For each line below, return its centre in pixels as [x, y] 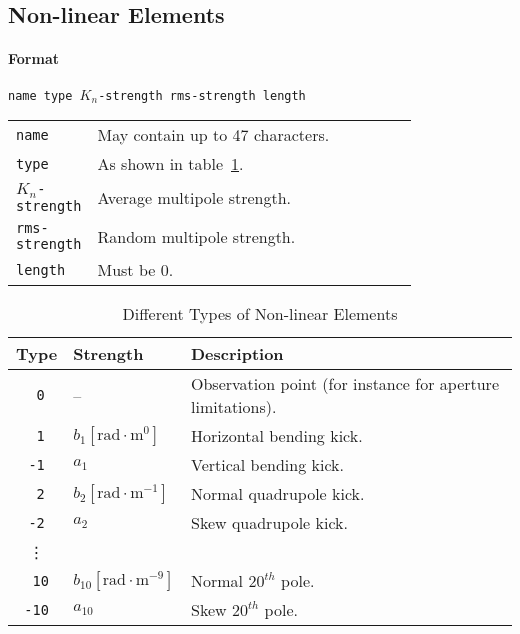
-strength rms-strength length [202, 95]
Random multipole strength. [196, 236]
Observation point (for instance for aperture [345, 384]
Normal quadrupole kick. [278, 494]
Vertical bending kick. [267, 465]
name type [40, 95]
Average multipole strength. [194, 198]
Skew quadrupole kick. [269, 523]
